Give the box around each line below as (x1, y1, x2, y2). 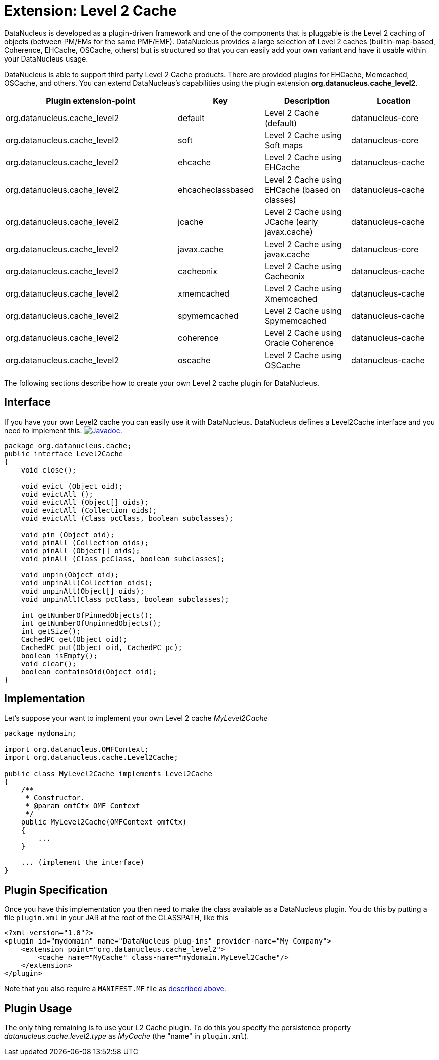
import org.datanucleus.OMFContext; (4, 745, 149, 754)
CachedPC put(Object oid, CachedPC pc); (21, 643, 183, 652)
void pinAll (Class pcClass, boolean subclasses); (21, 554, 225, 563)
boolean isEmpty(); (21, 651, 98, 660)
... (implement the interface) (21, 858, 145, 867)
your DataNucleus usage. (4, 54, 88, 63)
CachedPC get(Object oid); (21, 635, 128, 643)
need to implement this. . (4, 426, 122, 435)
